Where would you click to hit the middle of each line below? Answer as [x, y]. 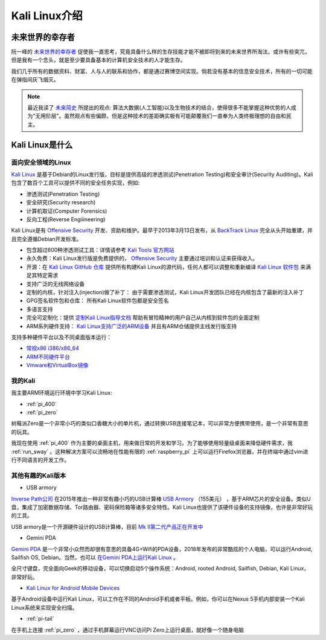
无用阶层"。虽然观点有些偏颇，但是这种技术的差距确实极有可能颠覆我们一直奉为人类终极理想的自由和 [161, 116]
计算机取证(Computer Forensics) [67, 211]
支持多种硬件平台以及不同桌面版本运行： [61, 337]
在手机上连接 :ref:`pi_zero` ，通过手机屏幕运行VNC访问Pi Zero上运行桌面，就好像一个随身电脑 [127, 630]
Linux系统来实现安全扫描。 [44, 607]
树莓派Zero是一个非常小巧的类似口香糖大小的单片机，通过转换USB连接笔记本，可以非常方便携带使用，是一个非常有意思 [160, 424]
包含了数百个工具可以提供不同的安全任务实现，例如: [75, 183]
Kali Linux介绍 [47, 16]
